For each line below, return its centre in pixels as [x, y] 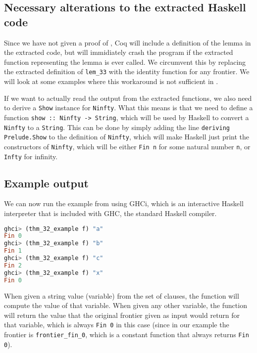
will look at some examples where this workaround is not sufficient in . [111, 81]
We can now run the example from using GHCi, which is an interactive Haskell [124, 203]
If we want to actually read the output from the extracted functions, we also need [128, 98]
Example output [46, 183]
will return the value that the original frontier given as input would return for [122, 315]
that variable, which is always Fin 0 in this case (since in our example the [117, 325]
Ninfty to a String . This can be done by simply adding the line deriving [117, 127]
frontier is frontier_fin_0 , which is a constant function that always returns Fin [127, 334]
